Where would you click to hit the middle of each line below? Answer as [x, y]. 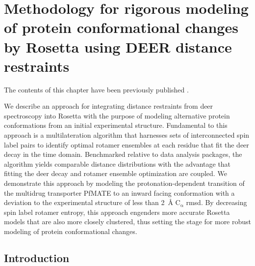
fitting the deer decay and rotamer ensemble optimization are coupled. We [115, 173]
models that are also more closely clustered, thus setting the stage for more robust [128, 222]
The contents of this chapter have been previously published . [96, 89]
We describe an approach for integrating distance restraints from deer [109, 106]
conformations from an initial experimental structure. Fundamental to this [116, 125]
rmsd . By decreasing [217, 202]
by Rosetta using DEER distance [118, 46]
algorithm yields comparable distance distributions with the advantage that [117, 163]
